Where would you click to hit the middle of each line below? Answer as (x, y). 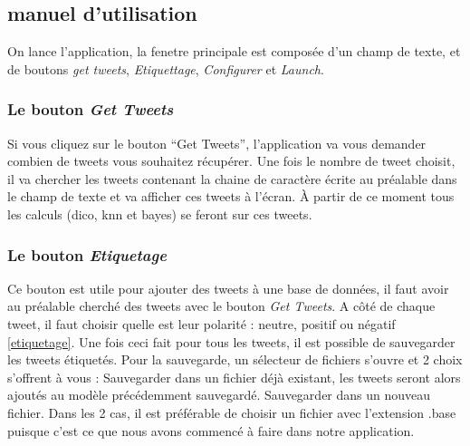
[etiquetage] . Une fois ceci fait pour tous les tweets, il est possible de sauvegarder (231, 341)
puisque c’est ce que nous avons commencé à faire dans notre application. (211, 430)
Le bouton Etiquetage (87, 254)
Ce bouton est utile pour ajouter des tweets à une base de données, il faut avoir (228, 288)
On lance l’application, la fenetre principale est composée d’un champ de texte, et (234, 51)
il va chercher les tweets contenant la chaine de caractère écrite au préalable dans (232, 178)
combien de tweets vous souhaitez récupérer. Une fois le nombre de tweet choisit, (231, 161)
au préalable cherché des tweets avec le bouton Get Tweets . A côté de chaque (221, 306)
